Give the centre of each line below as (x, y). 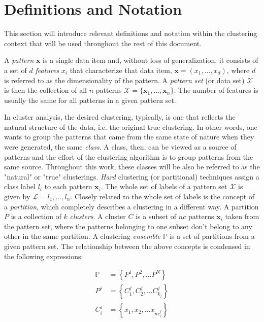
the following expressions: (44, 256)
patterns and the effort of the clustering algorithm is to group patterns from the (129, 156)
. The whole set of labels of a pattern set (164, 186)
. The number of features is (216, 90)
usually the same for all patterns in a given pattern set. (90, 100)
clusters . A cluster (98, 216)
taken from (242, 216)
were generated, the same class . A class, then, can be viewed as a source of (120, 147)
